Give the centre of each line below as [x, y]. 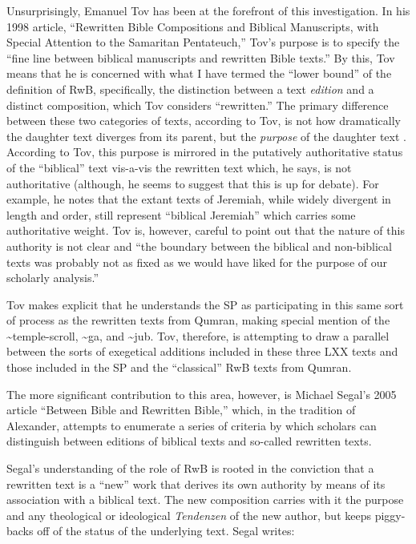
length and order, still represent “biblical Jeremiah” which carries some [181, 214]
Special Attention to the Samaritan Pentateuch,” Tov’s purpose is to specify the [203, 42]
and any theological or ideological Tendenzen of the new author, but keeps [189, 515]
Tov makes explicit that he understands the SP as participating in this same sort [205, 304]
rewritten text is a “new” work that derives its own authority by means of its [196, 484]
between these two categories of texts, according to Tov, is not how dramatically [204, 121]
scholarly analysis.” [53, 278]
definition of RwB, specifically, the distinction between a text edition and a [190, 89]
